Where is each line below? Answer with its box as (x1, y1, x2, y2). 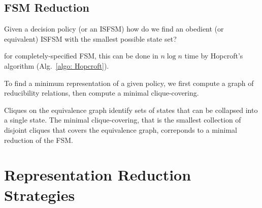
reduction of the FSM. (4, 134, 73, 145)
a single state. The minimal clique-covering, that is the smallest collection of (4, 114, 241, 125)
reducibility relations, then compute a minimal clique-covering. (4, 87, 199, 98)
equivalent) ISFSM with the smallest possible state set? (4, 33, 177, 44)
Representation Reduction (4, 164, 191, 185)
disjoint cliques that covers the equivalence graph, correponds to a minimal (4, 124, 237, 135)
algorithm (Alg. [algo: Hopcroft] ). (4, 60, 109, 71)
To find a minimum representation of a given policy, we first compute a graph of (4, 77, 254, 88)
